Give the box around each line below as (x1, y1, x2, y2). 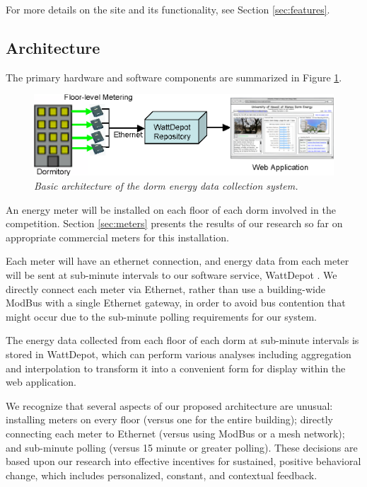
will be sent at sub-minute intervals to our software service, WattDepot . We (6, 268, 337, 282)
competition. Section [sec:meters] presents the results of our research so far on (6, 216, 343, 231)
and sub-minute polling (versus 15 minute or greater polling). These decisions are (6, 440, 358, 454)
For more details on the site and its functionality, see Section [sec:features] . (6, 2, 330, 16)
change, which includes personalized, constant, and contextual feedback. (6, 467, 318, 482)
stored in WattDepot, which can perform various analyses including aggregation (6, 347, 351, 361)
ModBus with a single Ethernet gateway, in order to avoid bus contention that (6, 295, 346, 310)
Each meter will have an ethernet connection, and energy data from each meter (6, 253, 349, 268)
